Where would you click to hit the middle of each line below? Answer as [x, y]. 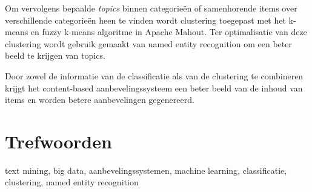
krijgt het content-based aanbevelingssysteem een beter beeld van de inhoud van [154, 88]
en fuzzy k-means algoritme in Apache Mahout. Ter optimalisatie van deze [169, 32]
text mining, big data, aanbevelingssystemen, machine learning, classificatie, [146, 170]
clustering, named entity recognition [72, 182]
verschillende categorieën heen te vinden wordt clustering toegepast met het [145, 20]
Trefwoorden [58, 141]
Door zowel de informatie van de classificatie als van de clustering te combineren [154, 75]
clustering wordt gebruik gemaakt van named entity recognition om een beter [148, 43]
